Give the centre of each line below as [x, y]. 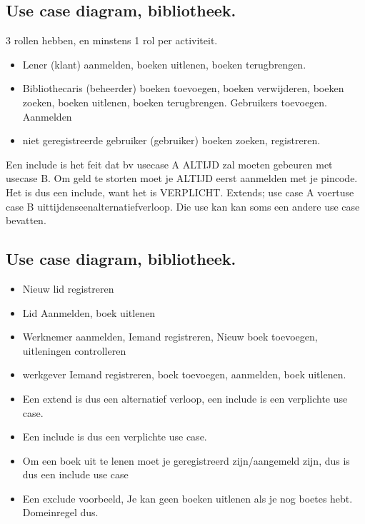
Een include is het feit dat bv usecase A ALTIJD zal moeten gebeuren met [169, 164]
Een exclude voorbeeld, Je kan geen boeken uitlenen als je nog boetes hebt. [187, 498]
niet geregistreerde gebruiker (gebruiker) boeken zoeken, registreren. [171, 140]
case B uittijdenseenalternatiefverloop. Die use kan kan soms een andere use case [183, 206]
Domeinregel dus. [60, 512]
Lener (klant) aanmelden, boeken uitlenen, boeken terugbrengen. [164, 64]
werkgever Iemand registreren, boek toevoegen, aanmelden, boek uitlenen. [184, 374]
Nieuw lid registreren [68, 288]
